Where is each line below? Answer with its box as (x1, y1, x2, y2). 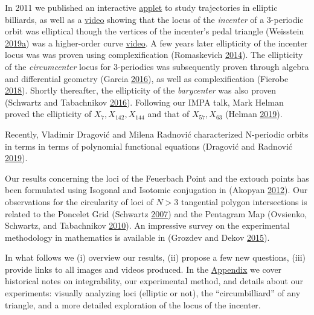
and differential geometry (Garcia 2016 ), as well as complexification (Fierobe (5, 72, 289, 84)
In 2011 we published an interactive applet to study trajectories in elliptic (5, 1, 278, 13)
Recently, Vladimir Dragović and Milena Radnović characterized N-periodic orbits (5, 127, 309, 140)
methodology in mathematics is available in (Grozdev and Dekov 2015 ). (5, 231, 270, 243)
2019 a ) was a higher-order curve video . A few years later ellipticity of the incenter (5, 36, 308, 49)
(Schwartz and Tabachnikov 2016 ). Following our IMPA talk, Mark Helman (5, 95, 284, 108)
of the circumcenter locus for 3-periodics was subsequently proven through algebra (5, 60, 309, 72)
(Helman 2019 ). (225, 107, 283, 120)
